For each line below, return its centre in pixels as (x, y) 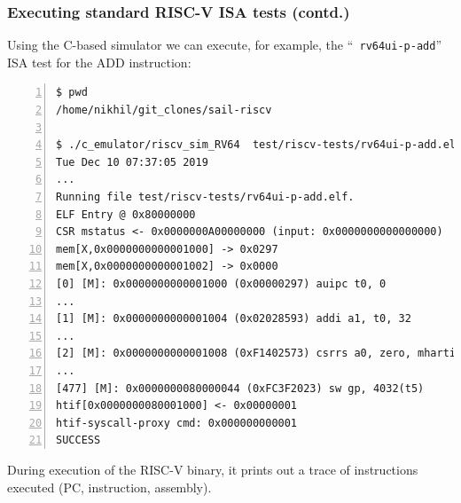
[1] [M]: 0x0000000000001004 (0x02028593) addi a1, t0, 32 (234, 319)
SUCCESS (78, 440)
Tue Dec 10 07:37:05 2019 (132, 162)
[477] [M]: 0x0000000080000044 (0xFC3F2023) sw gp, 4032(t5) (240, 388)
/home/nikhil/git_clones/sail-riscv (164, 110)
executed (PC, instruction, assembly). (109, 487)
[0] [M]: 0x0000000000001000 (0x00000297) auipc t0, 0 (221, 284)
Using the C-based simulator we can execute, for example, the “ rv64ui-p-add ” (224, 45)
